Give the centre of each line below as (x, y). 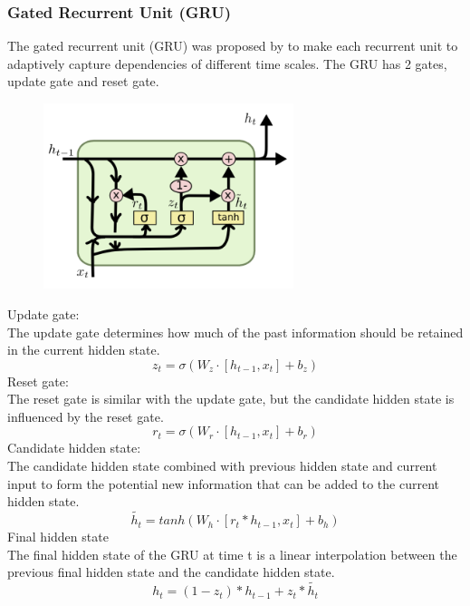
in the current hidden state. (84, 350)
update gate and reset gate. (83, 81)
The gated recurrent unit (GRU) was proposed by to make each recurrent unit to (233, 46)
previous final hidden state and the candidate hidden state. (171, 572)
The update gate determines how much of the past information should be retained (235, 332)
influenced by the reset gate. (86, 416)
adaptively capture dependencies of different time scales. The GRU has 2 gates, (227, 63)
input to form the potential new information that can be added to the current (223, 483)
